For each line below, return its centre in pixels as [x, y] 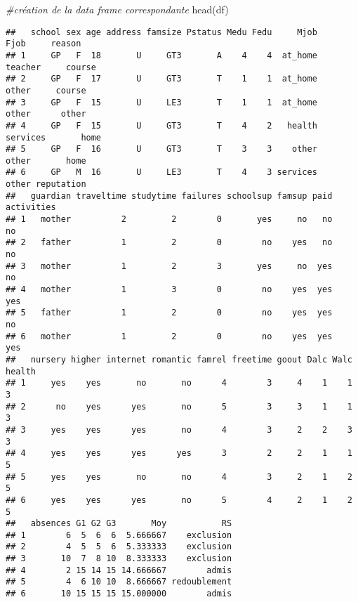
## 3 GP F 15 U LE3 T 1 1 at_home [161, 102]
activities [31, 208]
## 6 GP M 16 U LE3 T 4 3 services [161, 172]
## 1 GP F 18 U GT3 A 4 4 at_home [161, 55]
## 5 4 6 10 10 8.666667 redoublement [119, 582]
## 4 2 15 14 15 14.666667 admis [119, 570]
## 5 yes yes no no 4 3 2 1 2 [179, 477]
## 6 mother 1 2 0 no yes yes [169, 336]
